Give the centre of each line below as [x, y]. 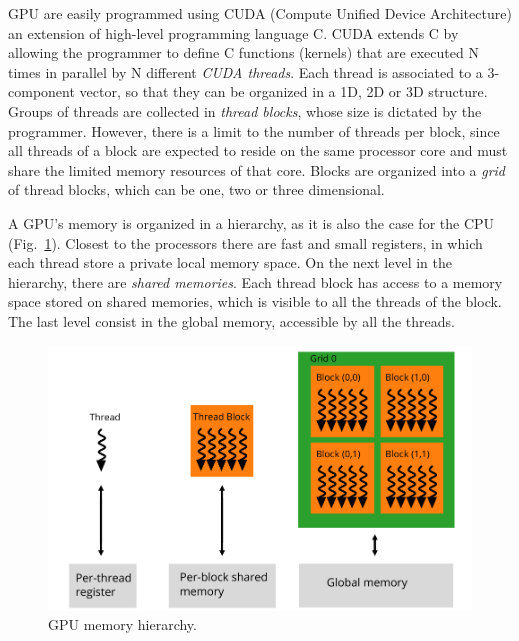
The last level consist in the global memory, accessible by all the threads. [231, 320]
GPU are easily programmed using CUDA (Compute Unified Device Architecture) [260, 13]
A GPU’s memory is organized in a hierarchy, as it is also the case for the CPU [251, 222]
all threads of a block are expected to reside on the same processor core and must [258, 150]
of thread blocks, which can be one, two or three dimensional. [196, 189]
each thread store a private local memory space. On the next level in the [230, 262]
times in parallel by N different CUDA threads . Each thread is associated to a [245, 71]
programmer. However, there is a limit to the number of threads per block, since [254, 130]
